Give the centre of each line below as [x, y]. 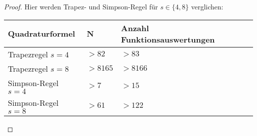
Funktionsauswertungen [168, 39]
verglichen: [207, 6]
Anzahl [135, 28]
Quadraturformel [42, 34]
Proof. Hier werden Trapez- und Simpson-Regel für [81, 6]
